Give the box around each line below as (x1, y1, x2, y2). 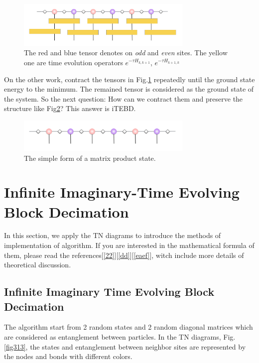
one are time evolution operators (24, 57, 123, 68)
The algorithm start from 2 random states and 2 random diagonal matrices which (4, 322, 253, 332)
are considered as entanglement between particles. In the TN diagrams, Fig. (4, 332, 236, 342)
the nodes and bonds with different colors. (4, 351, 132, 362)
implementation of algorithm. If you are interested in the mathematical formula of (4, 240, 255, 250)
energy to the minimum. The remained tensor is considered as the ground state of (4, 84, 254, 94)
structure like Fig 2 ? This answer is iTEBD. (4, 103, 136, 114)
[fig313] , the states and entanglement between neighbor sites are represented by (4, 341, 246, 352)
